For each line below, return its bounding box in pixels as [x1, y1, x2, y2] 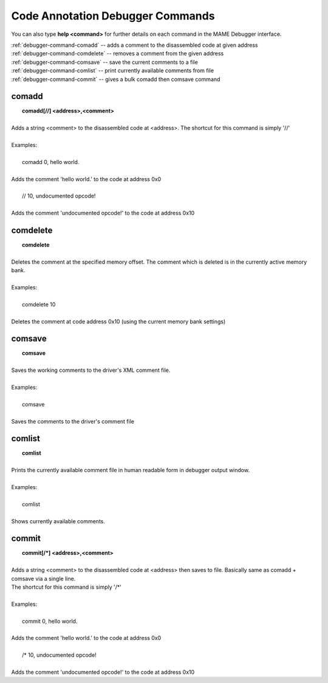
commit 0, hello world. [22, 617, 78, 625]
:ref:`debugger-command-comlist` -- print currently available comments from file [11, 67, 214, 74]
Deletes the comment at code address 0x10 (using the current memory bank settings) [11, 318, 226, 325]
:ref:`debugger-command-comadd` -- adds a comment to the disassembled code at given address [11, 41, 258, 49]
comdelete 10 [22, 301, 56, 308]
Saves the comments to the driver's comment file [11, 417, 135, 425]
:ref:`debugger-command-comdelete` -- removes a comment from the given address [11, 50, 224, 57]
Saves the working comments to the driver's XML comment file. [11, 366, 171, 374]
